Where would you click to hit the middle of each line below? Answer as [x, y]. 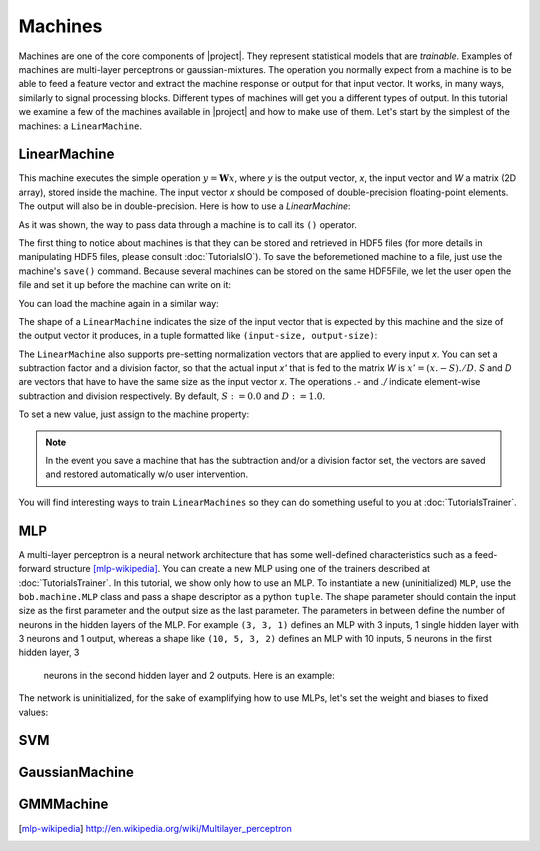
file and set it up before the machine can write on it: [125, 285]
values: [33, 712]
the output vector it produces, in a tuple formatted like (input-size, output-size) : [198, 336]
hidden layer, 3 [49, 652]
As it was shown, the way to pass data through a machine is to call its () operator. [187, 224]
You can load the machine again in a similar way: [118, 303]
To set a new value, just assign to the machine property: [134, 414]
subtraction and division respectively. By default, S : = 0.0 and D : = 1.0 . [171, 396]
